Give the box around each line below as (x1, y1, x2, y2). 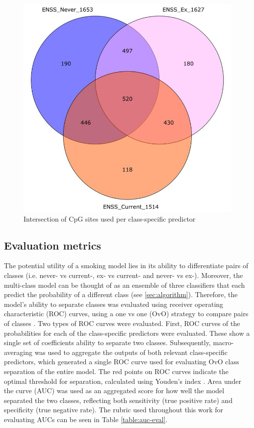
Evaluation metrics (4, 237, 101, 252)
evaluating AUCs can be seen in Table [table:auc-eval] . (4, 414, 168, 424)
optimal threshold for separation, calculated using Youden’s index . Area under (4, 376, 241, 386)
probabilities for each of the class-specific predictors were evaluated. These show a (4, 327, 250, 338)
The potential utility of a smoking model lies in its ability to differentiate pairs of (4, 260, 249, 271)
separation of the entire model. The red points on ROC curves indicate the (4, 366, 229, 376)
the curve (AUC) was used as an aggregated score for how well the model (4, 385, 225, 396)
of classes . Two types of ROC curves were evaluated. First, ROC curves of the (4, 318, 240, 328)
